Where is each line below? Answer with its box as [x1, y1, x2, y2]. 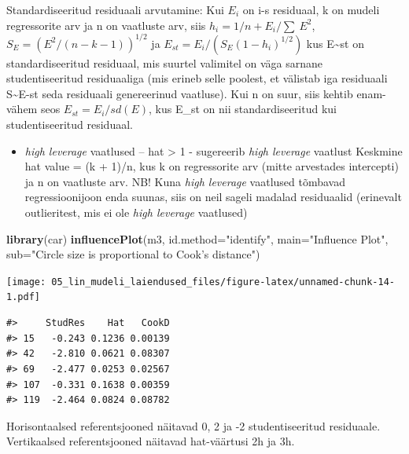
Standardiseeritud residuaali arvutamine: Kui [6, 2, 224, 17]
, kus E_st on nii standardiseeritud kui [148, 101, 337, 117]
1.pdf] [6, 291, 40, 303]
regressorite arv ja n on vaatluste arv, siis [6, 16, 206, 33]
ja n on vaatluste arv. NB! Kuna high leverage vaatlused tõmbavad [24, 173, 346, 189]
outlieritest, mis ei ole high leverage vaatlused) [24, 204, 248, 221]
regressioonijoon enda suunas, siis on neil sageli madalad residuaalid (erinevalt [24, 189, 402, 205]
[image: [6, 276, 46, 287]
